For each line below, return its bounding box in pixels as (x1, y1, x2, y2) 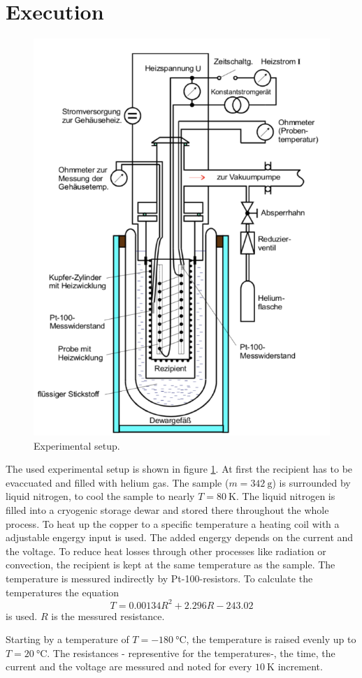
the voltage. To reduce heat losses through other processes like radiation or (6, 543, 326, 558)
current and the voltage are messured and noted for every (6, 659, 252, 674)
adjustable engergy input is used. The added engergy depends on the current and (6, 530, 354, 545)
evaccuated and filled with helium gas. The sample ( (6, 475, 229, 489)
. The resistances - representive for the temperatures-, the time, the (47, 645, 335, 660)
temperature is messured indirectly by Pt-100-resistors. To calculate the (6, 570, 313, 585)
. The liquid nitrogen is (236, 489, 335, 503)
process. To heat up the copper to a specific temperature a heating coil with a (6, 516, 340, 531)
